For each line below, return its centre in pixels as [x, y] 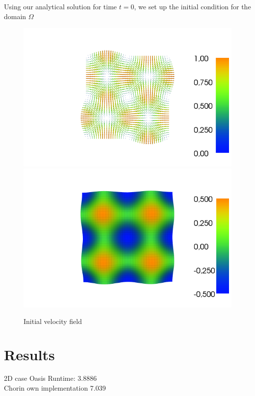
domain [15, 16]
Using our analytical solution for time [61, 6]
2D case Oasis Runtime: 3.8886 [51, 378]
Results [29, 355]
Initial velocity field [53, 321]
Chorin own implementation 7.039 [55, 388]
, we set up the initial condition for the [192, 6]
